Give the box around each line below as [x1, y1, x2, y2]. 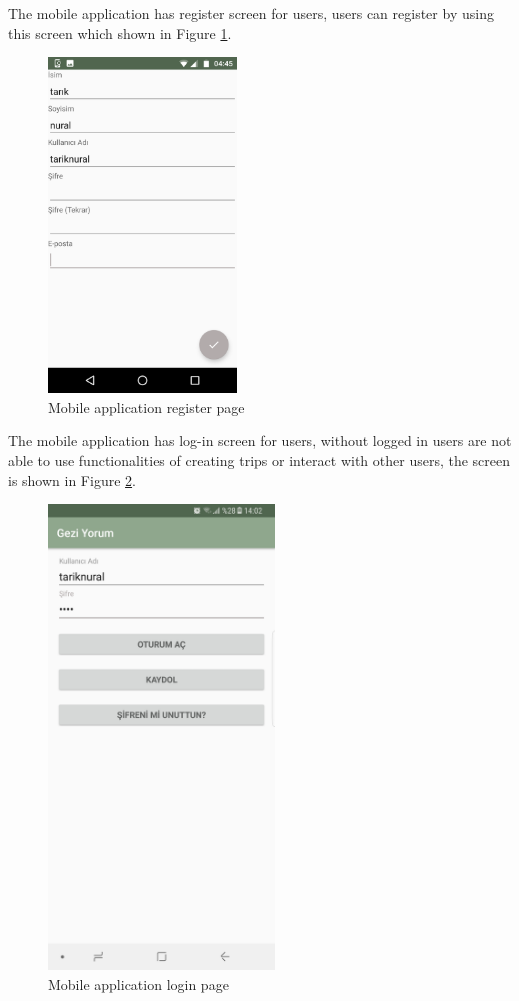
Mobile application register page [48, 396, 245, 417]
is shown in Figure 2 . [8, 469, 136, 490]
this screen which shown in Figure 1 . [8, 22, 232, 43]
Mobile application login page [48, 973, 229, 994]
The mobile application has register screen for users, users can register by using [8, 3, 494, 23]
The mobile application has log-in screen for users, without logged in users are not [8, 430, 512, 451]
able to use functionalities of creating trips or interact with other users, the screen [8, 449, 510, 470]
